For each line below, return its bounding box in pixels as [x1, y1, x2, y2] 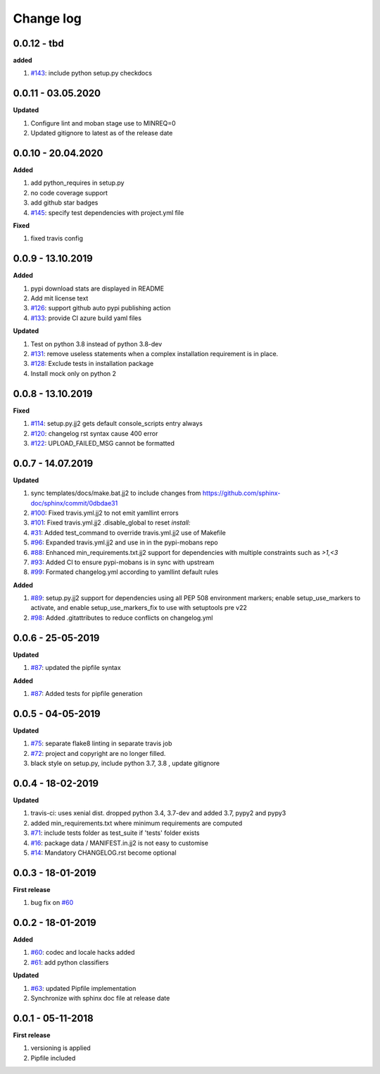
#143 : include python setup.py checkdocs [30, 69, 153, 78]
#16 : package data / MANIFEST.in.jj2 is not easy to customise [30, 838, 209, 847]
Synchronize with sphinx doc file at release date [30, 994, 170, 1003]
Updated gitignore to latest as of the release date [30, 129, 173, 138]
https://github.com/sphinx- [202, 489, 281, 497]
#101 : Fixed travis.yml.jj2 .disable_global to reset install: [30, 518, 191, 527]
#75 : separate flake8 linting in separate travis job [30, 739, 172, 747]
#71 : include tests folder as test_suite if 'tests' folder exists [30, 829, 200, 837]
